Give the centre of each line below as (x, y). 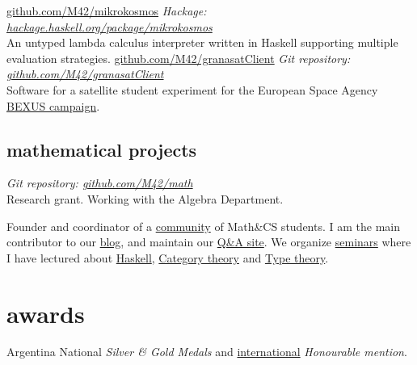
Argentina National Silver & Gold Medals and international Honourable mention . (207, 352)
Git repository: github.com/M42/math (100, 183)
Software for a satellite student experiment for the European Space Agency (192, 89)
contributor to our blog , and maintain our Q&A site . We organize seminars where (209, 242)
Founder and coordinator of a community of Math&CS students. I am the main (204, 226)
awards (46, 313)
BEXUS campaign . (53, 105)
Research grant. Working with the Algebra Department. (145, 198)
